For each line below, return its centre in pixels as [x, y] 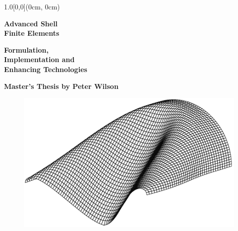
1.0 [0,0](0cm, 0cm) [32, 6]
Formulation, [26, 49]
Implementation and [39, 59]
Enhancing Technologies [46, 69]
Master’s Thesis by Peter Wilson [61, 86]
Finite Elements [32, 33]
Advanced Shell [31, 23]
